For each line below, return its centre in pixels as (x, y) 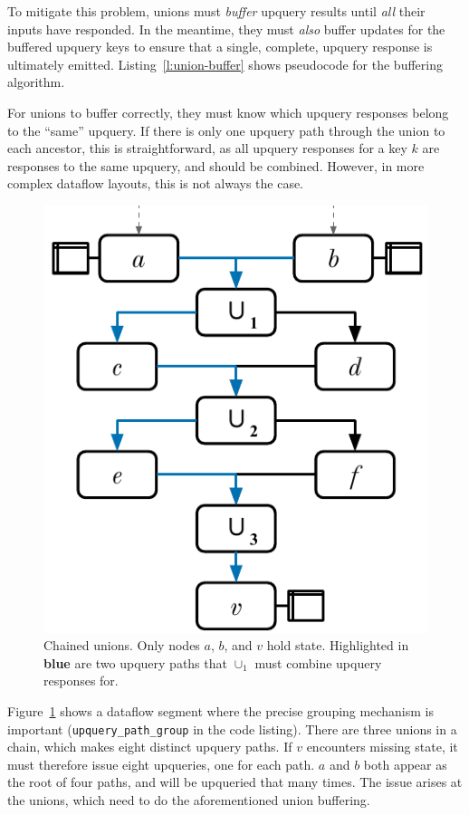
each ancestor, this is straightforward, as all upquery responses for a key (207, 148)
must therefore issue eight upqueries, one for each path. (161, 764)
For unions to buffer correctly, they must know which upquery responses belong (228, 112)
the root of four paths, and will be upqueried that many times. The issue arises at (235, 782)
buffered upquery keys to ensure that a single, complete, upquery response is (220, 47)
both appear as (405, 764)
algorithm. (36, 82)
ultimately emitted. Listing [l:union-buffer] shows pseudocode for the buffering (225, 64)
